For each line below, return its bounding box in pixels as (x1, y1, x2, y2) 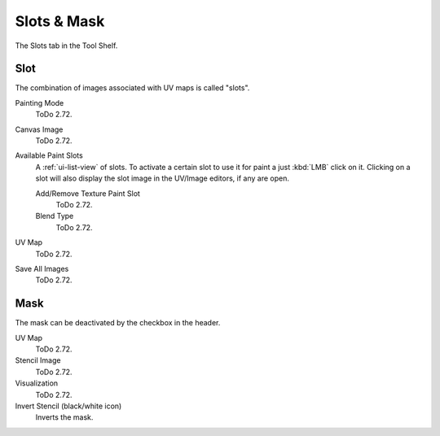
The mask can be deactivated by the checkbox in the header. (15, 318, 221, 328)
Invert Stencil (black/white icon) (15, 401, 122, 411)
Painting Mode (15, 98, 64, 107)
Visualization (15, 378, 59, 388)
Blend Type (35, 211, 74, 221)
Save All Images (15, 264, 69, 273)
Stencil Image (15, 355, 61, 365)
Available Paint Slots (15, 150, 83, 160)
